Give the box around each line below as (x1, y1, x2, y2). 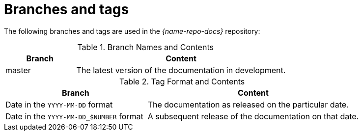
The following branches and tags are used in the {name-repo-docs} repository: (4, 27, 260, 35)
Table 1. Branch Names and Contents (77, 42, 214, 52)
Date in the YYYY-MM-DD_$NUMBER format (5, 111, 143, 121)
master (5, 65, 31, 75)
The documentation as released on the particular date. (147, 99, 349, 109)
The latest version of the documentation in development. (76, 65, 286, 75)
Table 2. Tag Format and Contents (119, 76, 245, 86)
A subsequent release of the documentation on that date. (147, 111, 359, 121)
